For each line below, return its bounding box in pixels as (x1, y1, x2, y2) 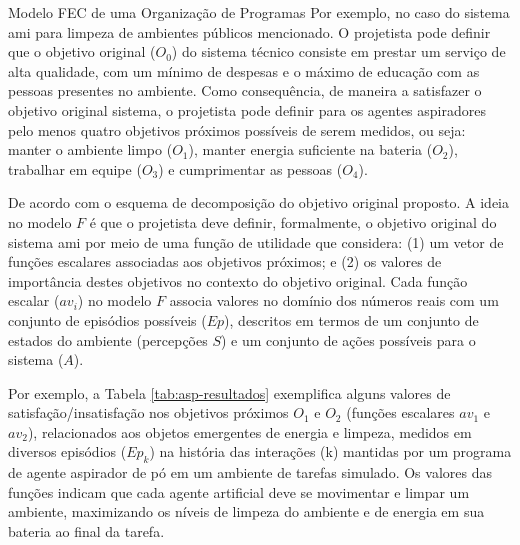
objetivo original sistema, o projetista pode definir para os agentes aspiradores (8, 99, 486, 120)
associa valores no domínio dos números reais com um (169, 290, 499, 311)
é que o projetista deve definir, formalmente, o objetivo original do (89, 211, 497, 232)
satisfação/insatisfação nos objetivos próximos (8, 402, 289, 423)
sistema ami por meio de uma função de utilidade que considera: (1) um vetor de (8, 231, 504, 252)
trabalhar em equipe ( (8, 158, 142, 179)
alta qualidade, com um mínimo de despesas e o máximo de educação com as (8, 60, 480, 81)
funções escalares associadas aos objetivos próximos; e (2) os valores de (8, 251, 442, 272)
